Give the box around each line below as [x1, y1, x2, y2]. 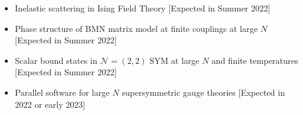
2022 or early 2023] [14, 98, 86, 110]
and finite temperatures [211, 54, 299, 66]
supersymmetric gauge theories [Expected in [122, 85, 285, 98]
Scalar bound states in [14, 54, 98, 66]
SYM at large [149, 54, 199, 66]
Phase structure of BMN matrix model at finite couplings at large [14, 22, 258, 34]
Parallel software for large [14, 85, 110, 98]
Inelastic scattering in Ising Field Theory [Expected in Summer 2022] [14, 2, 270, 14]
